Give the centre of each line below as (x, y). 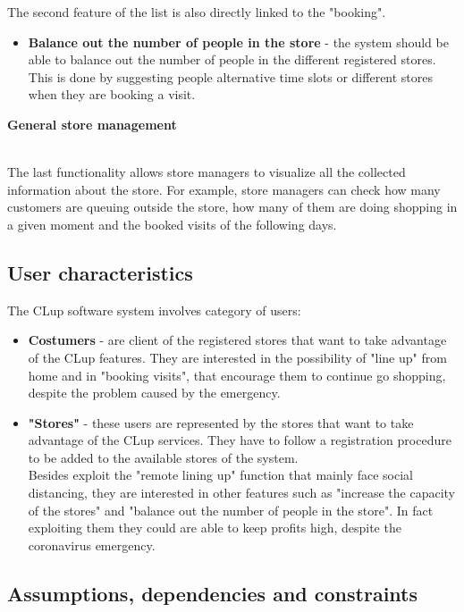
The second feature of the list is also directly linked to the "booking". (197, 12)
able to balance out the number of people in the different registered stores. (232, 59)
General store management (92, 124)
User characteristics (100, 272)
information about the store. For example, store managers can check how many (224, 189)
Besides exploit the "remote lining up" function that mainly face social (220, 475)
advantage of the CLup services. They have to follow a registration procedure (240, 440)
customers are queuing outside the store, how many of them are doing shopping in (232, 207)
